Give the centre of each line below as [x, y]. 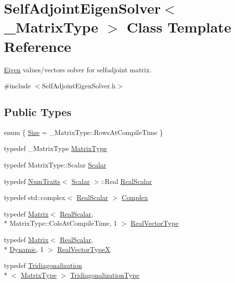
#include [17, 86]
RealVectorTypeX [84, 249]
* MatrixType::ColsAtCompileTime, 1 [61, 223]
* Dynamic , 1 [24, 249]
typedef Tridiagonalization [43, 265]
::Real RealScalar [126, 181]
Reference [38, 46]
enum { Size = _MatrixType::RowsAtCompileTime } [84, 132]
